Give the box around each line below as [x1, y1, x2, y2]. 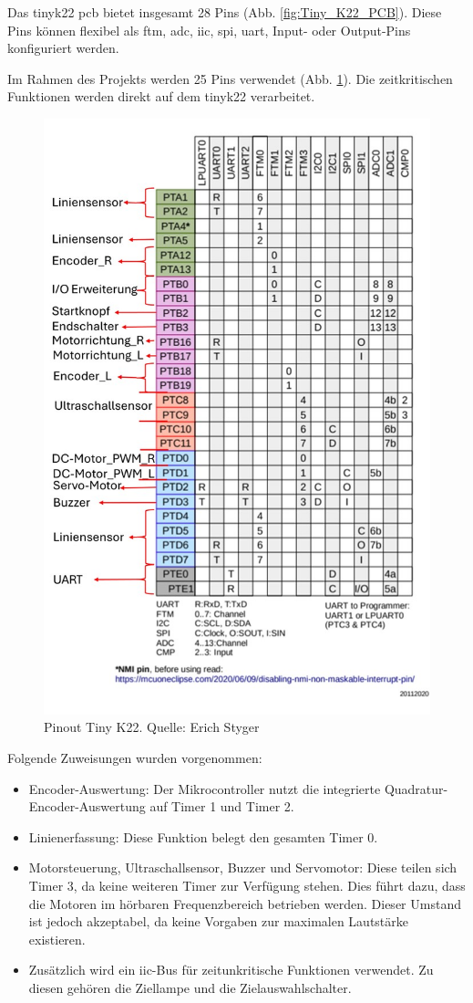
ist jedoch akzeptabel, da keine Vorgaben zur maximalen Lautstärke [28, 912, 408, 931]
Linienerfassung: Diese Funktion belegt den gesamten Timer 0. [28, 827, 378, 846]
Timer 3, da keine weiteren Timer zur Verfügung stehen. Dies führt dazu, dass [28, 876, 466, 895]
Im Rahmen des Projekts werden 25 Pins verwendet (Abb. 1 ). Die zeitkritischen [7, 68, 453, 88]
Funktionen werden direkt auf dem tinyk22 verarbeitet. [7, 87, 315, 106]
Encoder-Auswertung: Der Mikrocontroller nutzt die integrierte [28, 778, 381, 798]
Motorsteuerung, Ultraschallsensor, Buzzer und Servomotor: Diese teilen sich [28, 858, 458, 877]
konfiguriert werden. [7, 38, 119, 57]
